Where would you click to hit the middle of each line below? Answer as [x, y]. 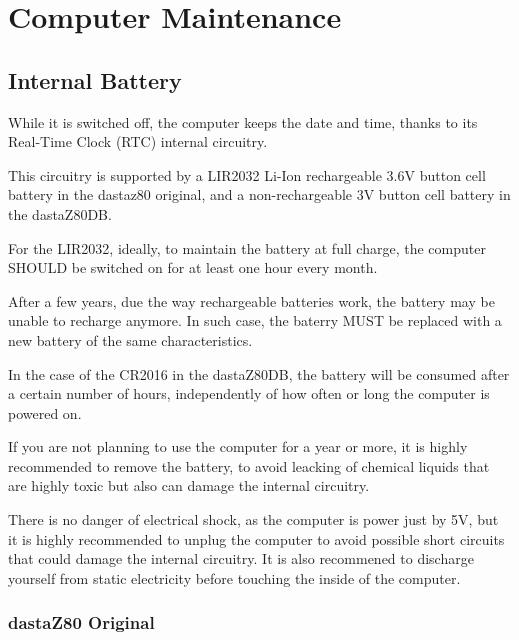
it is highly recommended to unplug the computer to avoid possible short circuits [256, 538]
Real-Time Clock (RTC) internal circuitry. [138, 141]
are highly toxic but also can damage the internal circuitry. [189, 485]
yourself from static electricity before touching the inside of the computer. [234, 577]
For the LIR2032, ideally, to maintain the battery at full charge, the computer [247, 247]
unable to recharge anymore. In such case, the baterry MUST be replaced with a [255, 320]
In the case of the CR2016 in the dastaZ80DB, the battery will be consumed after [259, 373]
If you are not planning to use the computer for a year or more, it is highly [238, 446]
